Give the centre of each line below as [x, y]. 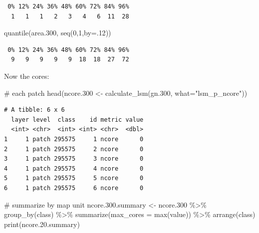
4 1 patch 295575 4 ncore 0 [74, 168]
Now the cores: [27, 76]
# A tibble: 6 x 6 [34, 110]
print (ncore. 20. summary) [42, 224]
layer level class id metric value [77, 119]
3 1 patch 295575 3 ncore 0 [74, 159]
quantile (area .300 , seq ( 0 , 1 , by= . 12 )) [58, 33]
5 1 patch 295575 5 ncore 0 [74, 178]
